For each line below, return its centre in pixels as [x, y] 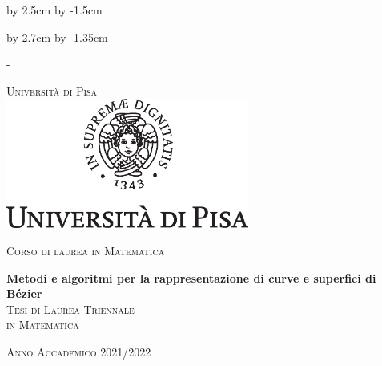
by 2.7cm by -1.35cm [57, 37]
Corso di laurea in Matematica [86, 251]
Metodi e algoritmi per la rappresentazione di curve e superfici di [191, 277]
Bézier [24, 293]
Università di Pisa [52, 90]
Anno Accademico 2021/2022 [79, 352]
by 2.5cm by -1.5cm [54, 10]
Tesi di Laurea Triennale [70, 309]
